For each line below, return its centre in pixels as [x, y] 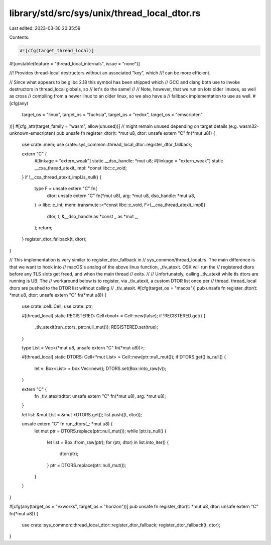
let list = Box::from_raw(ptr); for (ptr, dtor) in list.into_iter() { [108, 442]
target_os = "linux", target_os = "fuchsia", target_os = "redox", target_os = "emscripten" [112, 115]
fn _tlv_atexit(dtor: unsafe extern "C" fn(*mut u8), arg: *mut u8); [100, 396]
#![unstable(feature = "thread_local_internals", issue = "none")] [75, 63]
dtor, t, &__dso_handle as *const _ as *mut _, [93, 216]
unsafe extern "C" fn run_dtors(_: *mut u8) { [67, 424]
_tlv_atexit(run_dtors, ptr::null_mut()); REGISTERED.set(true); [96, 327]
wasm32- [249, 126]
